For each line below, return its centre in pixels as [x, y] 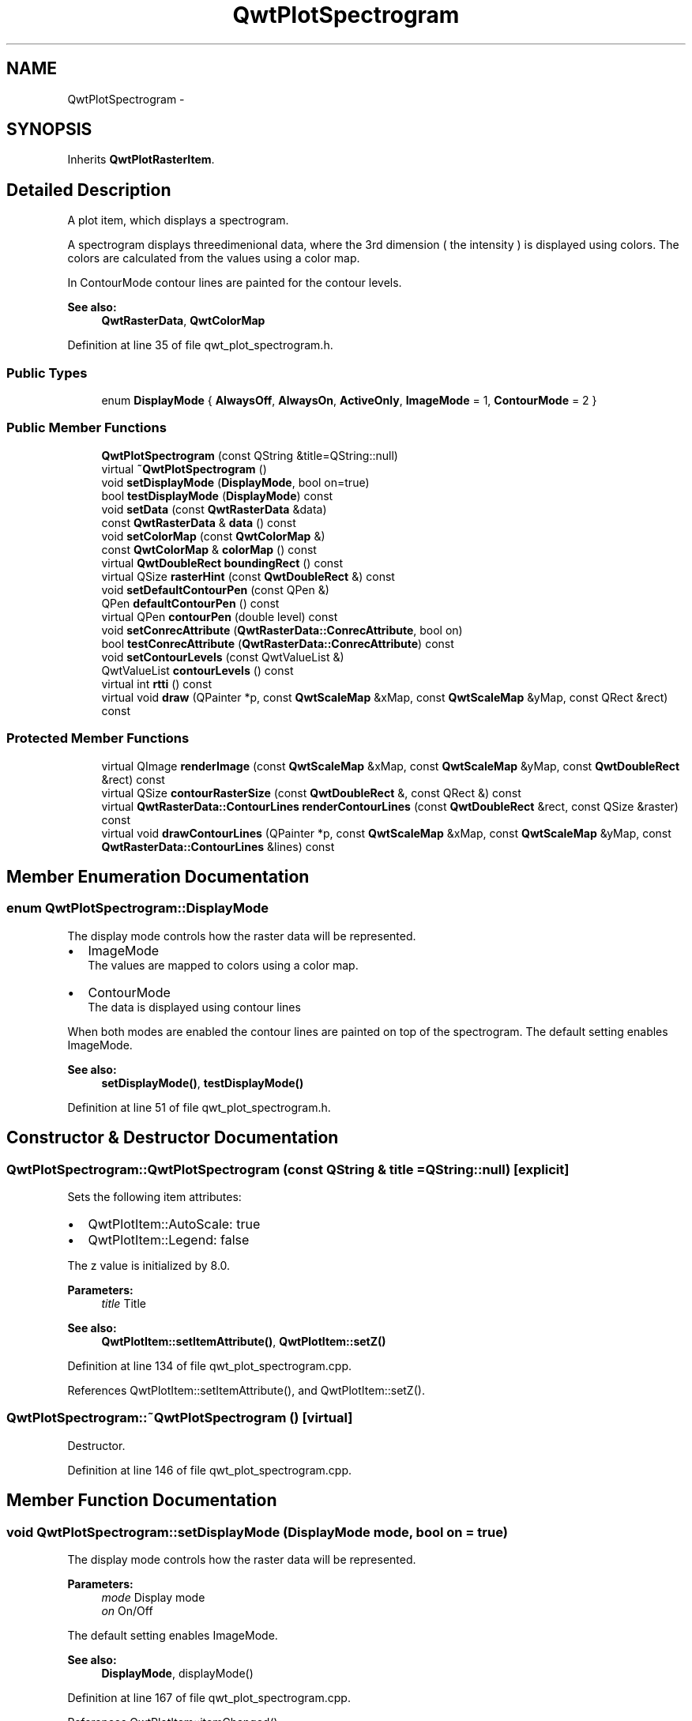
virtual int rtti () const [156, 684]
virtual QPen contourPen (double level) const [220, 616]
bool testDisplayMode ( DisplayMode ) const [217, 495]
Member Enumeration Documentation [158, 876]
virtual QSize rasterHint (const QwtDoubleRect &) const [248, 576]
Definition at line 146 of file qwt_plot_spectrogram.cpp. [210, 1470]
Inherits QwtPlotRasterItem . [141, 160]
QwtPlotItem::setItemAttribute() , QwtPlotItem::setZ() [244, 1341]
